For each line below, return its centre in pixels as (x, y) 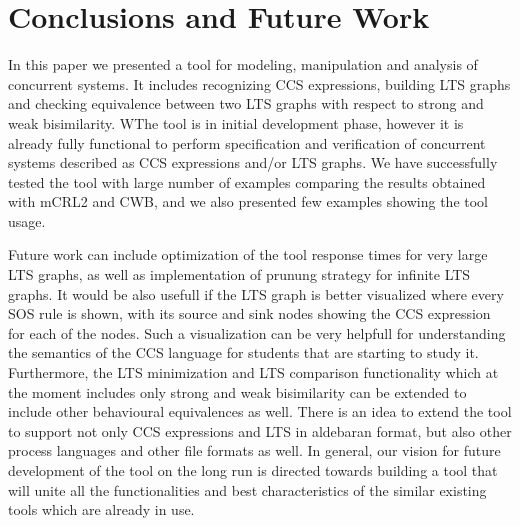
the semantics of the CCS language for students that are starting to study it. (243, 352)
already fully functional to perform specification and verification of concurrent (247, 142)
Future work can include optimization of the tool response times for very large (248, 254)
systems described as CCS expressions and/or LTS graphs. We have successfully (253, 162)
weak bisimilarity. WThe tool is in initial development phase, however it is (236, 122)
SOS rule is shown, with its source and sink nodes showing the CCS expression (249, 313)
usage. (27, 220)
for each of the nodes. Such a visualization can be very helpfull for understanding (257, 332)
